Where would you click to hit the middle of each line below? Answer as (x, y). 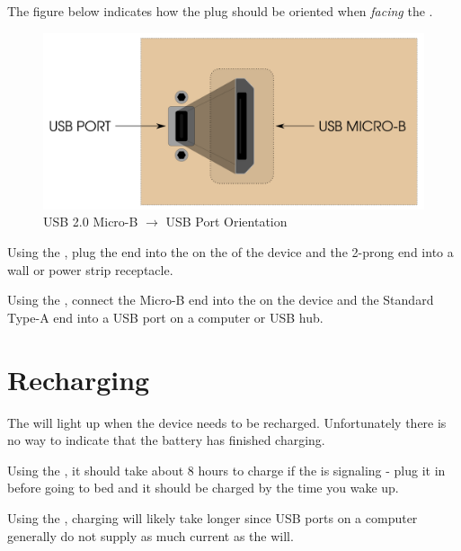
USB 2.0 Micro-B (91, 222)
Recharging (79, 379)
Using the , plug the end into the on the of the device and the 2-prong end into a (230, 252)
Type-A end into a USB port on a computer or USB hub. (165, 317)
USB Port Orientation (226, 222)
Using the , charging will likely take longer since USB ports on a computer (213, 517)
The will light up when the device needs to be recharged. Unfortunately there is (227, 422)
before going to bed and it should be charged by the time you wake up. (203, 488)
